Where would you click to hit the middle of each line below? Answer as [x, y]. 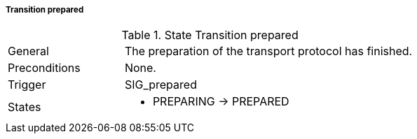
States [25, 107]
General [28, 51]
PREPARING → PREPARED [221, 102]
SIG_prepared [160, 85]
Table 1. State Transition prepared [210, 35]
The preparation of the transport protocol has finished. [268, 51]
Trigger [27, 85]
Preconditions [44, 68]
